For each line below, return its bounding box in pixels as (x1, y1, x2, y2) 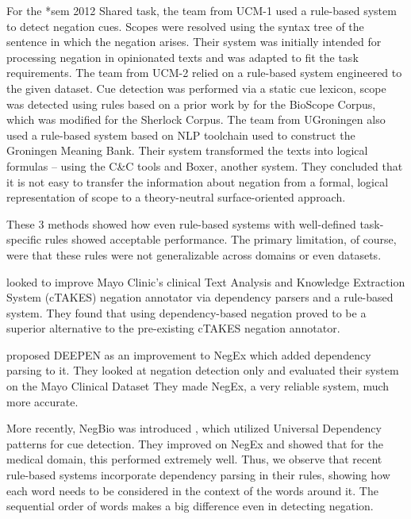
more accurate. (6, 393, 79, 409)
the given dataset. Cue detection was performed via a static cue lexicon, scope (6, 79, 386, 96)
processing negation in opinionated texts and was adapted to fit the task (6, 48, 359, 65)
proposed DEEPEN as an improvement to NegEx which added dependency (6, 346, 371, 363)
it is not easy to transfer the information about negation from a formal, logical (6, 173, 389, 190)
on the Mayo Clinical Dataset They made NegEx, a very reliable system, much (6, 378, 390, 394)
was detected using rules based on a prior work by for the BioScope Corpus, (6, 95, 376, 112)
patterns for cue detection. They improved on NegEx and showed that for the (6, 435, 383, 452)
